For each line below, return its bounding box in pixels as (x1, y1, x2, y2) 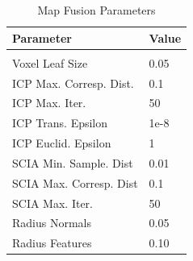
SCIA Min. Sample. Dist (12, 154, 133, 171)
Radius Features (12, 234, 92, 251)
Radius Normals (12, 214, 91, 231)
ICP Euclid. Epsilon (12, 135, 111, 151)
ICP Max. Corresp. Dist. (12, 74, 134, 91)
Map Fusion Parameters (37, 2, 156, 18)
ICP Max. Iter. (12, 94, 86, 111)
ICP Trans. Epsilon (12, 114, 108, 131)
